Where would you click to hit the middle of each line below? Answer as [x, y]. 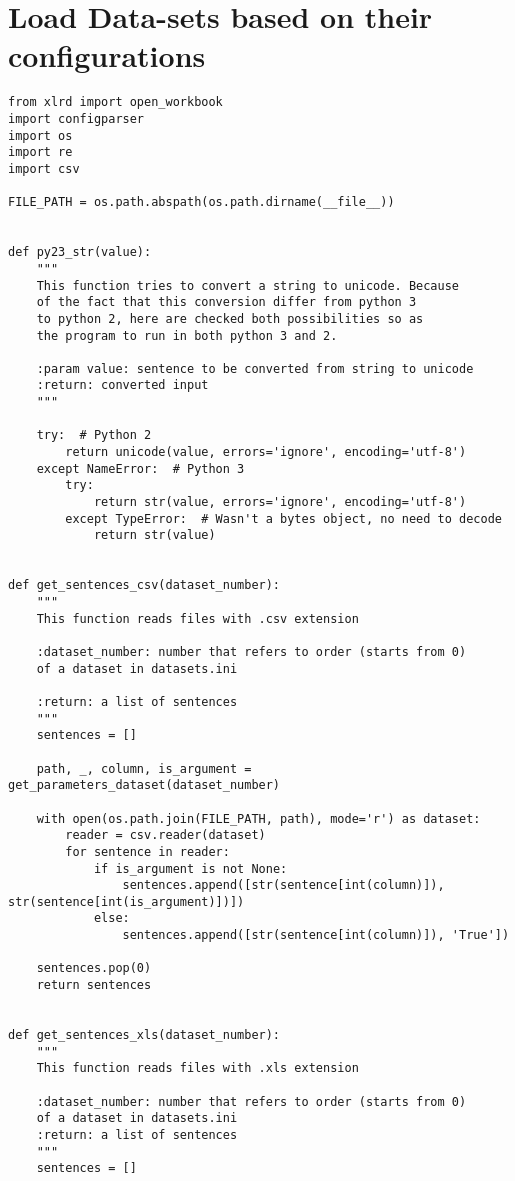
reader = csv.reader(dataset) [165, 835]
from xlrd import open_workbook [115, 102]
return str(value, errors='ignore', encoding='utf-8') [280, 502]
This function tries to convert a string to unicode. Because [248, 285]
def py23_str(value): [80, 252]
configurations [107, 55]
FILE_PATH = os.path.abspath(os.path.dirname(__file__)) [201, 202]
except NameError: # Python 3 [140, 468]
